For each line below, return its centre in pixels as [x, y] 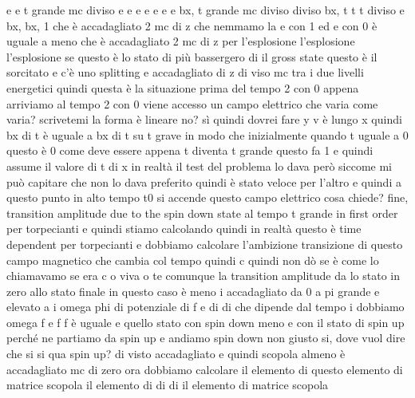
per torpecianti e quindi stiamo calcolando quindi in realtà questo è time [184, 229]
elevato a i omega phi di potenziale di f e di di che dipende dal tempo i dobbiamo [206, 307]
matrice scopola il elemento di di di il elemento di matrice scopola [168, 385]
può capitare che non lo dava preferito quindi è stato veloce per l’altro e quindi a [204, 181]
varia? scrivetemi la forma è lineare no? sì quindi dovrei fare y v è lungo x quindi [204, 119]
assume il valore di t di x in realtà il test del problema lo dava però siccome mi [200, 166]
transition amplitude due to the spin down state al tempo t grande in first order [202, 213]
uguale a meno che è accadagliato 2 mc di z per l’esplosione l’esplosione [181, 41]
